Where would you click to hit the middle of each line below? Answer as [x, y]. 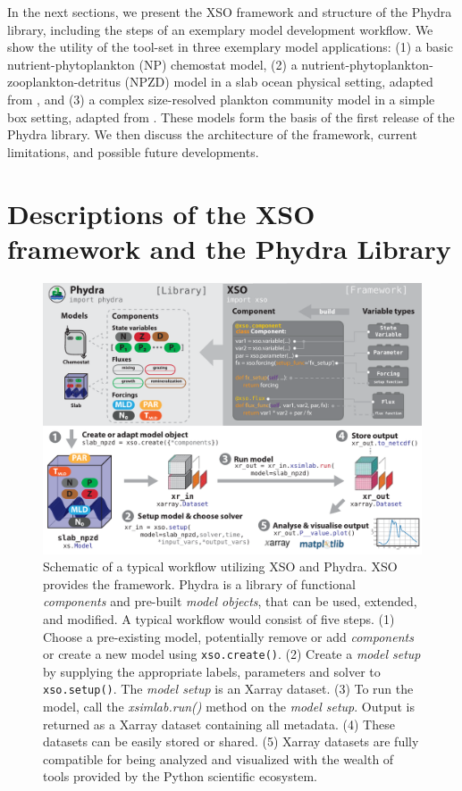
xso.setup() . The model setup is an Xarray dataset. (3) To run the [228, 689]
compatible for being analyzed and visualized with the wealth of [218, 758]
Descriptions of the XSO [161, 213]
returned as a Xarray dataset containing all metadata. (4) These [219, 724]
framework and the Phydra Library [229, 248]
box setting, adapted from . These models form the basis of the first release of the [231, 117]
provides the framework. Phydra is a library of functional [199, 583]
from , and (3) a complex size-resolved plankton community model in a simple [221, 99]
